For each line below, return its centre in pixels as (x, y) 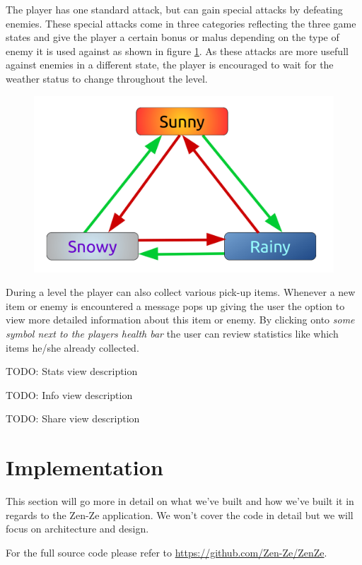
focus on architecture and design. (77, 529)
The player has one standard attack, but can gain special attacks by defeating (174, 9)
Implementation (84, 467)
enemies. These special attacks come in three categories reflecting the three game (181, 23)
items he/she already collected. (72, 347)
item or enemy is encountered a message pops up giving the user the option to (175, 305)
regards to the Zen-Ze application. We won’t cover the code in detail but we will (180, 515)
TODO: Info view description (69, 394)
